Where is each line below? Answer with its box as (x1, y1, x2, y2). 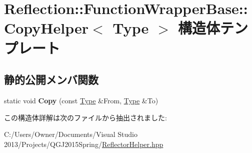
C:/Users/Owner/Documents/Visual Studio (4, 129, 137, 139)
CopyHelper (4, 18, 89, 38)
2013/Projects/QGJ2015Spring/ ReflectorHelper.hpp (4, 138, 163, 149)
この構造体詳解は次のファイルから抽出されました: (4, 112, 167, 122)
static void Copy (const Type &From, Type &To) (4, 95, 158, 105)
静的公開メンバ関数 (4, 72, 98, 87)
